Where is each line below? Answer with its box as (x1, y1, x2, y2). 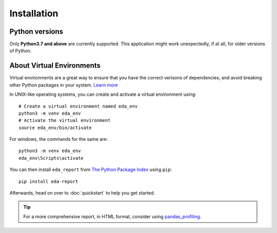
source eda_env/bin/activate (18, 124, 92, 131)
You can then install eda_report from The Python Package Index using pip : (9, 166, 172, 173)
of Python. (9, 48, 32, 54)
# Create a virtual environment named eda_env (18, 103, 138, 109)
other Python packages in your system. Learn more (9, 82, 118, 88)
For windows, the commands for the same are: (9, 136, 108, 142)
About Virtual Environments (9, 61, 101, 70)
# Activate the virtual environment (18, 118, 111, 123)
